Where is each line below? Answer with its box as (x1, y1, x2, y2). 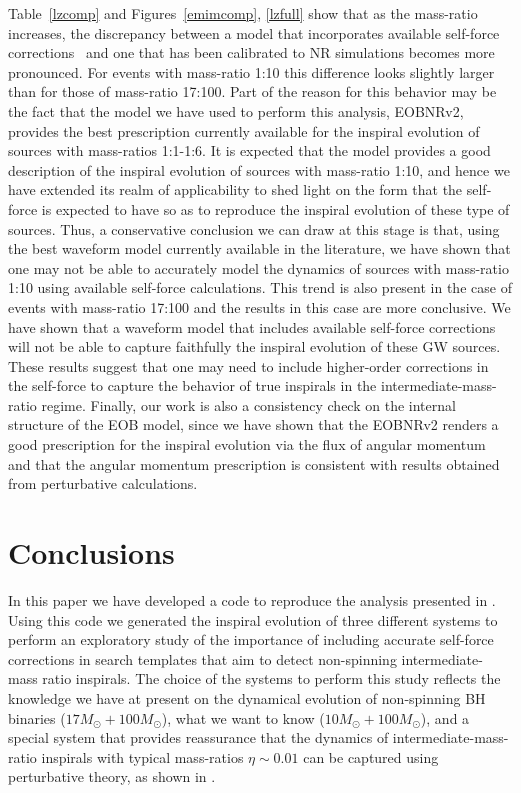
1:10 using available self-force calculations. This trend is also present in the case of (8, 277, 512, 298)
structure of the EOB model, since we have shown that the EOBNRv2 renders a (8, 414, 499, 435)
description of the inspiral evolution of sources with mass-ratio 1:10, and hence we (8, 159, 510, 180)
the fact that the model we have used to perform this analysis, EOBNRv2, (8, 100, 464, 121)
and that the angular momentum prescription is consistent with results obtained (8, 453, 500, 474)
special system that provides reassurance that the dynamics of (8, 727, 389, 748)
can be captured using (303, 746, 439, 767)
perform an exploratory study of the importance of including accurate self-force (8, 629, 494, 650)
